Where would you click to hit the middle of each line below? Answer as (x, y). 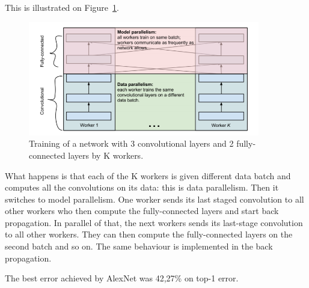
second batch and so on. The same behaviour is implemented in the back (139, 246)
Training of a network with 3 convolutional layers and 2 (131, 143)
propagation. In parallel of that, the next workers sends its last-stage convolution (154, 222)
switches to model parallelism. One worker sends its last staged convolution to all (154, 199)
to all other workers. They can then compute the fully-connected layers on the (149, 234)
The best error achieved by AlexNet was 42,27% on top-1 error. (122, 278)
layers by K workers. (106, 155)
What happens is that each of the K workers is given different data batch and (148, 175)
